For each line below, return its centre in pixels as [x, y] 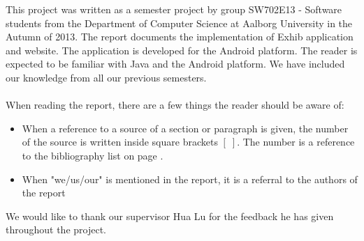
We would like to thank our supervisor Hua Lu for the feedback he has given [170, 216]
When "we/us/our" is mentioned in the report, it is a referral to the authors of [190, 179]
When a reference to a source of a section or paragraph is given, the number [185, 128]
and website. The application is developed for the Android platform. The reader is [182, 50]
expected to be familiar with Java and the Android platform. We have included [175, 64]
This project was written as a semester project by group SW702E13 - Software [174, 9]
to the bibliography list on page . [93, 155]
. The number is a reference [296, 142]
